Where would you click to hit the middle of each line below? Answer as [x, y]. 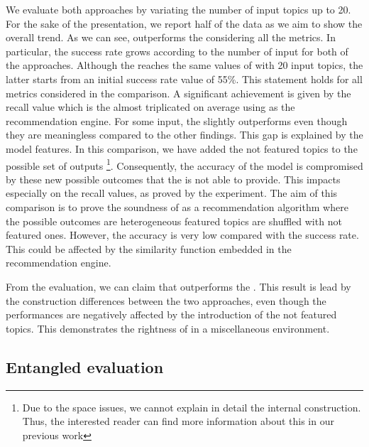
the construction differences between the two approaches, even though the [166, 300]
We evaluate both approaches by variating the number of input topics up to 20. [178, 9]
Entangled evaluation [85, 366]
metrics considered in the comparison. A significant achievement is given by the [178, 93]
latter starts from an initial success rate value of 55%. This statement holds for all [184, 79]
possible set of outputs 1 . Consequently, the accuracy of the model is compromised [184, 164]
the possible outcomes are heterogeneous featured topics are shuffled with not [174, 221]
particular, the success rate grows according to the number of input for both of [177, 51]
